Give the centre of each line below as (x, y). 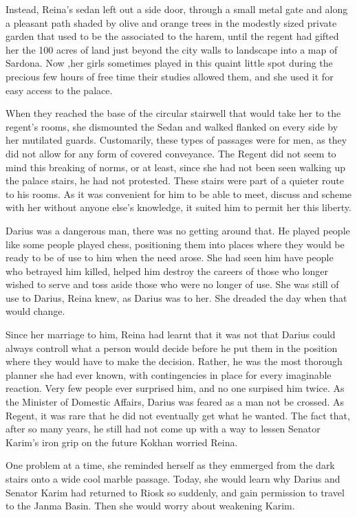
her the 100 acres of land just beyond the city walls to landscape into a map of (172, 49)
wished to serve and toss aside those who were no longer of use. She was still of (172, 284)
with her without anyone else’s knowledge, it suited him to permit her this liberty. (178, 207)
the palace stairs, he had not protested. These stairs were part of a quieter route (175, 180)
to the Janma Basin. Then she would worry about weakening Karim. (150, 506)
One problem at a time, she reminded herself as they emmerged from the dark (170, 465)
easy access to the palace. (59, 90)
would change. (35, 311)
